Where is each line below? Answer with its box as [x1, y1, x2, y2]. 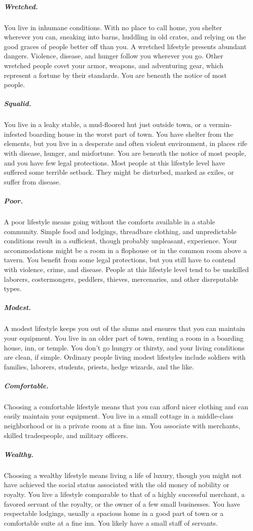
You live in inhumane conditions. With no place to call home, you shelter [4, 22, 222, 32]
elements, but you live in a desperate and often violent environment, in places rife [4, 138, 248, 148]
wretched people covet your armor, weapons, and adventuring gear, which [4, 60, 224, 70]
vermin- [209, 119, 232, 129]
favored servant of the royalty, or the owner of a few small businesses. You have [4, 498, 240, 509]
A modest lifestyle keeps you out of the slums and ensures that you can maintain [4, 323, 245, 333]
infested [4, 128, 27, 139]
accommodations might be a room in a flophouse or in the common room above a [4, 245, 247, 255]
